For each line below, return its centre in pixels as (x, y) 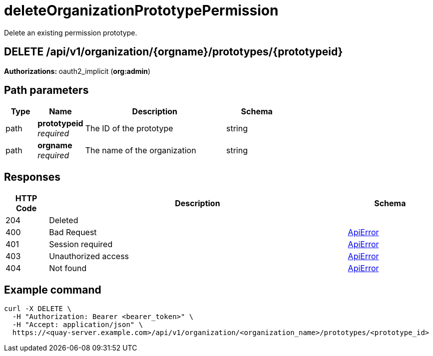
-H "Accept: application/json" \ (78, 325)
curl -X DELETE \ (38, 309)
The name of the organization (141, 151)
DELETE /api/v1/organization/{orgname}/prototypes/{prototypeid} (174, 52)
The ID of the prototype (129, 129)
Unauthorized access (89, 256)
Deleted (64, 220)
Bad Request (73, 232)
